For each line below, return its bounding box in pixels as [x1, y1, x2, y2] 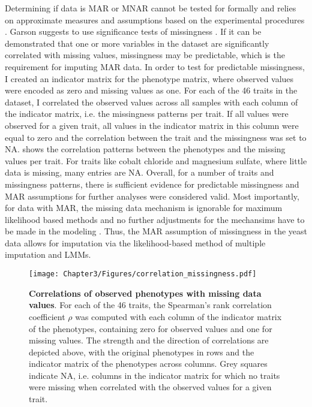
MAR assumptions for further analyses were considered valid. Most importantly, [5, 189, 299, 202]
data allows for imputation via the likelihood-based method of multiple [5, 236, 266, 249]
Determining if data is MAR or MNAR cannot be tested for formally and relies [5, 2, 296, 14]
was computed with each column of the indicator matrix [75, 310, 282, 322]
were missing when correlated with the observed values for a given [29, 381, 272, 393]
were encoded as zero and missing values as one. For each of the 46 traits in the [5, 84, 298, 97]
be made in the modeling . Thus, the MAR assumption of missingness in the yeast [5, 225, 307, 237]
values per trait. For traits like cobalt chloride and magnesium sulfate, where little [5, 154, 307, 167]
